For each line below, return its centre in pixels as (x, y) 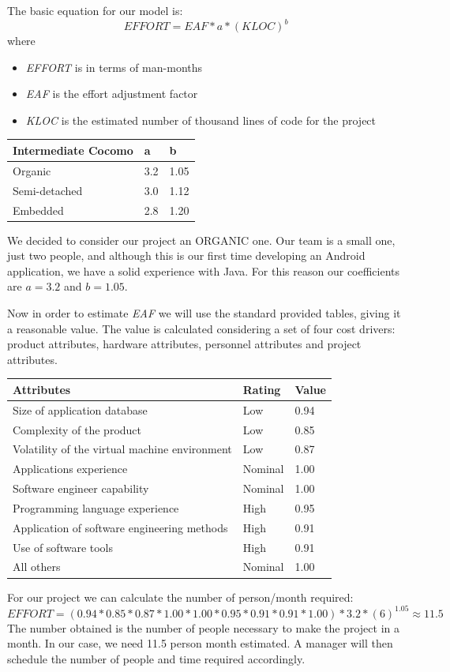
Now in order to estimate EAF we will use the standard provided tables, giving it (204, 312)
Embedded (38, 210)
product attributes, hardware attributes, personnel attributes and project (184, 344)
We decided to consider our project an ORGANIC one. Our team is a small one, (201, 240)
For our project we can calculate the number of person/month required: (180, 597)
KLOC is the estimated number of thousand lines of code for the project (201, 120)
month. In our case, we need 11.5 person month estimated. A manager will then (200, 643)
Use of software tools (63, 547)
